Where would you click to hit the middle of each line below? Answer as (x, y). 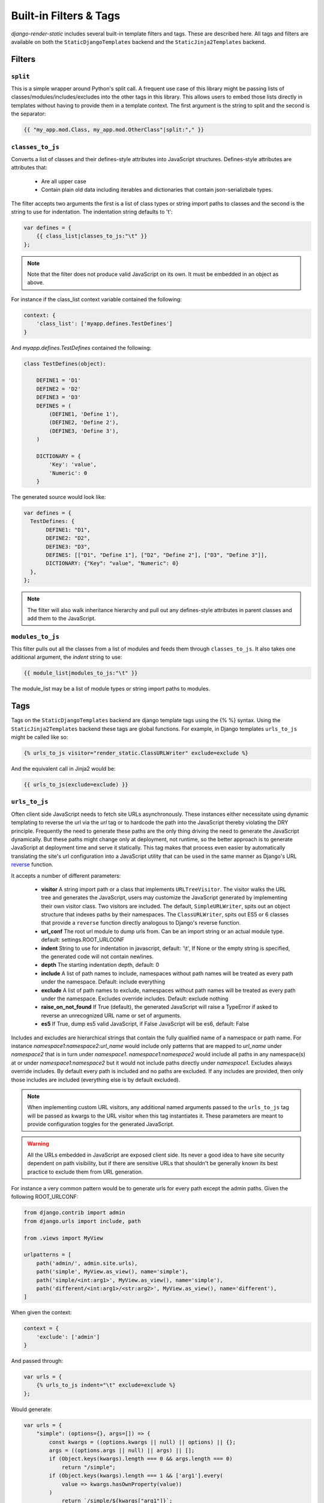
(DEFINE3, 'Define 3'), (84, 431)
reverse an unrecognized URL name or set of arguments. (111, 1015)
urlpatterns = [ (48, 1255)
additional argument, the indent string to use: (67, 657)
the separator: (28, 114)
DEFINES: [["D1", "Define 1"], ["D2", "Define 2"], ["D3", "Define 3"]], (157, 555)
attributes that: (29, 168)
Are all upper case (64, 181)
